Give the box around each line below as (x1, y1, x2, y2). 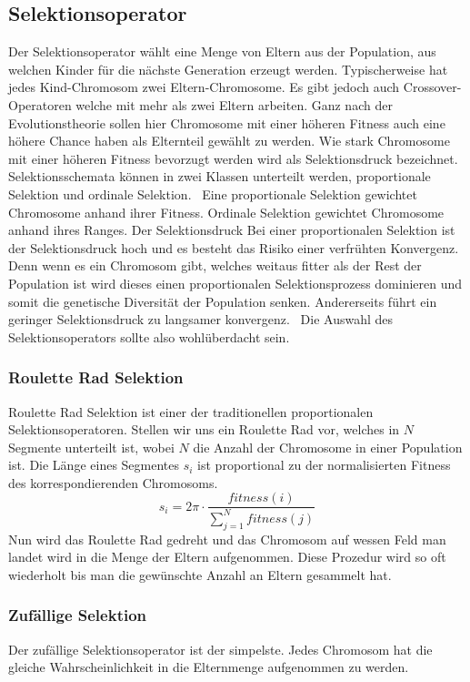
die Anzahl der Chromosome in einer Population (193, 437, 463, 456)
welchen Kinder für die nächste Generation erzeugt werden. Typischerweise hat (8, 59, 448, 78)
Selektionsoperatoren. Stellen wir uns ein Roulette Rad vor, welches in (8, 420, 400, 439)
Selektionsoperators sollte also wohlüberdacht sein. (8, 327, 290, 346)
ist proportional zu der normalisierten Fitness (197, 455, 451, 474)
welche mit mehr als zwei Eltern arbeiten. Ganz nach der (75, 95, 393, 114)
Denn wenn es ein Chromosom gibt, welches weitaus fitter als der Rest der (8, 256, 422, 275)
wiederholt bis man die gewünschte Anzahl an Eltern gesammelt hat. (8, 565, 392, 584)
